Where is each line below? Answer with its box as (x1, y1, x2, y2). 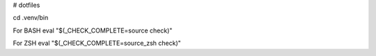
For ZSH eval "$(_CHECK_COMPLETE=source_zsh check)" (13, 39, 181, 48)
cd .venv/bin (13, 14, 49, 22)
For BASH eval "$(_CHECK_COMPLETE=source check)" (13, 26, 173, 35)
